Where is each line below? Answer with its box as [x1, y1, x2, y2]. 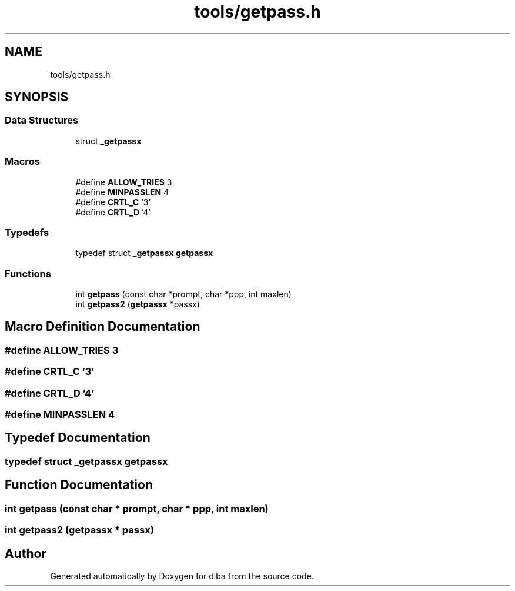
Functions [5, 267, 51, 280]
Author [5, 546, 46, 561]
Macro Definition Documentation [5, 319, 200, 334]
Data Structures [5, 114, 79, 127]
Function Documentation [5, 477, 153, 493]
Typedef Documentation [5, 430, 151, 446]
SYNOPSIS [5, 89, 69, 105]
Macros [5, 155, 40, 168]
